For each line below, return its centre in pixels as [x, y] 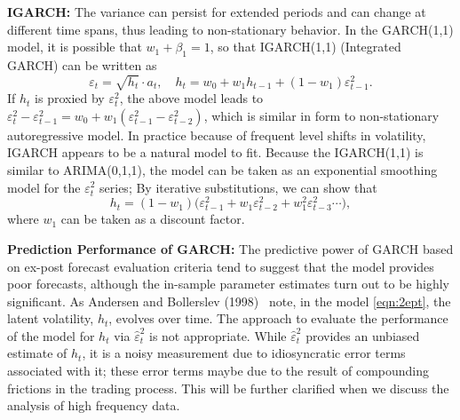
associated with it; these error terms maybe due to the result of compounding [218, 371]
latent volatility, [51, 318]
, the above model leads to [191, 98]
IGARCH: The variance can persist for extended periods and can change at [217, 12]
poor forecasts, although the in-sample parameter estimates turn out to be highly [228, 284]
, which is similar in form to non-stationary [321, 115]
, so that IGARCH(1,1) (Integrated [305, 47]
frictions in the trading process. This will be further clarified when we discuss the [228, 388]
